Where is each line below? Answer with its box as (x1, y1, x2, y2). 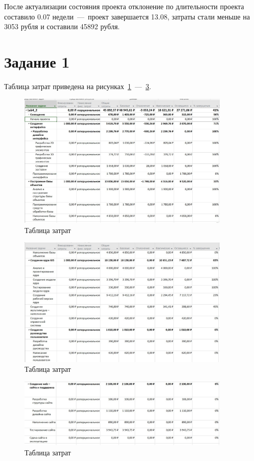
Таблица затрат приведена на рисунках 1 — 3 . (4, 80, 151, 91)
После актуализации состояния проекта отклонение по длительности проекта (4, 1, 244, 11)
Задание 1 (4, 51, 70, 72)
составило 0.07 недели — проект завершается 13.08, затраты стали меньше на (4, 11, 250, 22)
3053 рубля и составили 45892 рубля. (4, 21, 120, 32)
